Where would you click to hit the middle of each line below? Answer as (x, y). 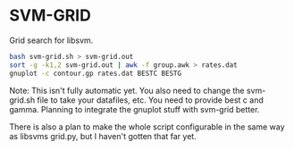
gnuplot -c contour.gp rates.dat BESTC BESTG (95, 73)
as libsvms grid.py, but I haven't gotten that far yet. (103, 136)
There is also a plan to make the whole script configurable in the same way (147, 127)
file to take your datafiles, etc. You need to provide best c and (150, 100)
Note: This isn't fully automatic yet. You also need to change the (127, 90)
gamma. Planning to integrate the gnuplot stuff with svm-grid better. (134, 109)
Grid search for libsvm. (51, 40)
